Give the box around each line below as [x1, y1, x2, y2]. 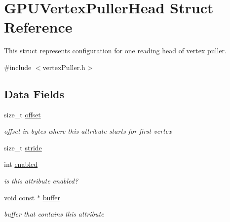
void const [4, 192, 35, 202]
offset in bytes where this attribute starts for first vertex [4, 126, 172, 136]
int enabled [4, 159, 38, 169]
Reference [4, 17, 73, 37]
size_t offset [4, 109, 41, 119]
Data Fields [4, 86, 65, 101]
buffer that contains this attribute [4, 209, 104, 219]
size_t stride [4, 142, 42, 152]
